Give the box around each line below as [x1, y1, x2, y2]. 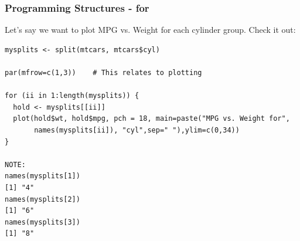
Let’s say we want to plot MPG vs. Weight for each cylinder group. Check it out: [5, 23, 296, 36]
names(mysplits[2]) [5, 195, 80, 203]
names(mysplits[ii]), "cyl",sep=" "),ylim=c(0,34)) [34, 125, 240, 134]
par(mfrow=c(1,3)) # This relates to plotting [5, 69, 202, 77]
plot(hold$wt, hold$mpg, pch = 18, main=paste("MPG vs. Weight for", [13, 114, 290, 123]
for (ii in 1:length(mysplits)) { [5, 91, 139, 100]
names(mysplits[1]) [5, 172, 80, 181]
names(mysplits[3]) [5, 218, 80, 226]
